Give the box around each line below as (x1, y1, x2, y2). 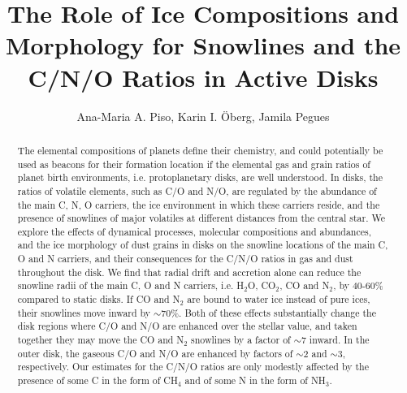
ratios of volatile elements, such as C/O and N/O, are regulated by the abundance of (17, 184, 377, 197)
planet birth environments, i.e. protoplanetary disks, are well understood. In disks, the (17, 171, 383, 184)
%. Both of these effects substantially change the (171, 305, 376, 319)
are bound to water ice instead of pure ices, (187, 292, 370, 306)
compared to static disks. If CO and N (17, 292, 180, 306)
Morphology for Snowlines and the (5, 28, 401, 62)
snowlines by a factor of (191, 333, 291, 347)
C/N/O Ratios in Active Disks (28, 60, 379, 93)
